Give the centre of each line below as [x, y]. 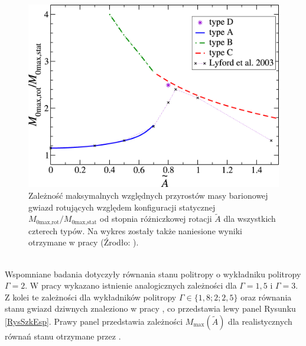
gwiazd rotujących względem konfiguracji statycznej [122, 207]
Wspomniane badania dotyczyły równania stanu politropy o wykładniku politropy [153, 274]
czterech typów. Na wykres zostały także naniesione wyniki [135, 230]
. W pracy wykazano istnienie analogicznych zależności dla [131, 285]
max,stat [86, 222]
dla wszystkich [250, 219]
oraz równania [266, 297]
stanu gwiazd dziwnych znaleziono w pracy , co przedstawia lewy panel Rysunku [150, 308]
